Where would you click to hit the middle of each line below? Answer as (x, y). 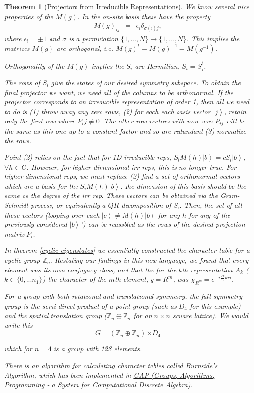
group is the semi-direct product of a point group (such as (90, 306)
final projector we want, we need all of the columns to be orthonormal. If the (119, 92)
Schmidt (17, 205)
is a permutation (93, 38)
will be (235, 121)
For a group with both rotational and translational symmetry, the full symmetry (124, 296)
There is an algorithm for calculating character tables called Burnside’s (111, 365)
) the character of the (74, 279)
